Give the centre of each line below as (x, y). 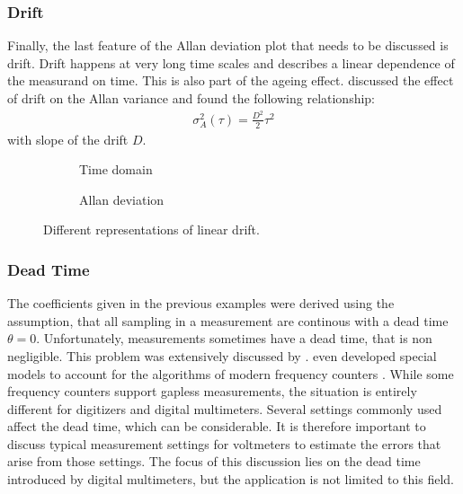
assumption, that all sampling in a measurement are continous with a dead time (228, 320)
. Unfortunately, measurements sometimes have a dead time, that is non (234, 338)
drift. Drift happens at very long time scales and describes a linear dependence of (231, 62)
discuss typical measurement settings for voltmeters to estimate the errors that (224, 443)
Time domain (116, 169)
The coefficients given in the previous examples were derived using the (201, 303)
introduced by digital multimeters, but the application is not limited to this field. (231, 479)
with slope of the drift (68, 139)
